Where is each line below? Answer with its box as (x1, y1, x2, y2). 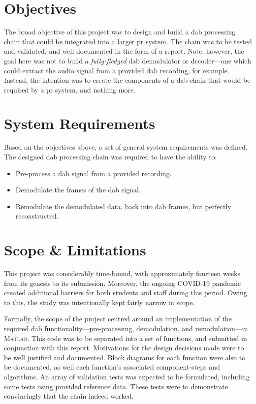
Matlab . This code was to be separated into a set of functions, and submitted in (4, 333, 247, 343)
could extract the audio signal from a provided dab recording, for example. (4, 65, 229, 75)
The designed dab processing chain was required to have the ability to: (4, 152, 217, 161)
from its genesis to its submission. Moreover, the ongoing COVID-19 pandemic (4, 278, 241, 288)
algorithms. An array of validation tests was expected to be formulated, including (4, 372, 250, 382)
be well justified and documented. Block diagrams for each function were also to (4, 352, 246, 362)
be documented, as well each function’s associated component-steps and (4, 362, 220, 372)
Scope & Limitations (4, 240, 146, 260)
